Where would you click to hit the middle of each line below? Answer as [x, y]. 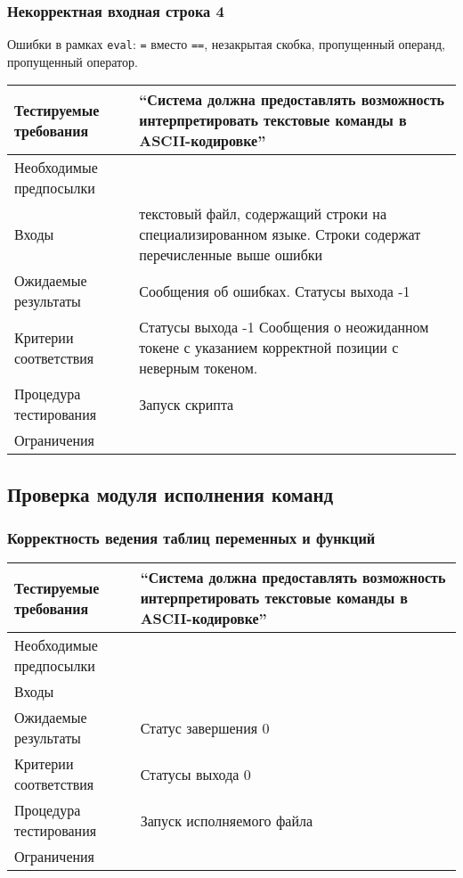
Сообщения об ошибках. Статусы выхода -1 [275, 291]
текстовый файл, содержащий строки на [263, 214]
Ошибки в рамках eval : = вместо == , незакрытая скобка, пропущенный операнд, [226, 44]
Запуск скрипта [187, 404]
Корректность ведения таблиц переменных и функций [191, 538]
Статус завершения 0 [205, 727]
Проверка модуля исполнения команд [171, 493]
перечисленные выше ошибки [231, 255]
